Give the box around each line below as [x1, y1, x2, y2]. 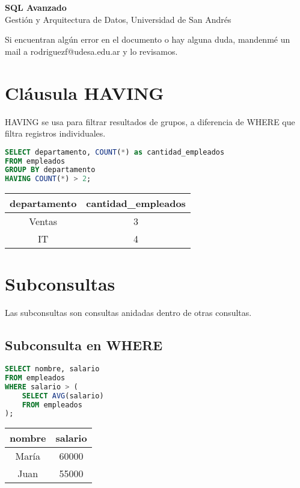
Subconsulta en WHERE [5, 336, 163, 354]
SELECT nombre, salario [5, 365, 100, 374]
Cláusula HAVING [5, 80, 164, 105]
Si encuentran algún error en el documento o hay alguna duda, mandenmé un [5, 33, 290, 46]
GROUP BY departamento [5, 165, 96, 175]
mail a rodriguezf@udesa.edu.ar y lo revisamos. [5, 45, 178, 57]
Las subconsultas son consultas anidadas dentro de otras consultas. [5, 306, 252, 319]
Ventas [29, 214, 58, 229]
